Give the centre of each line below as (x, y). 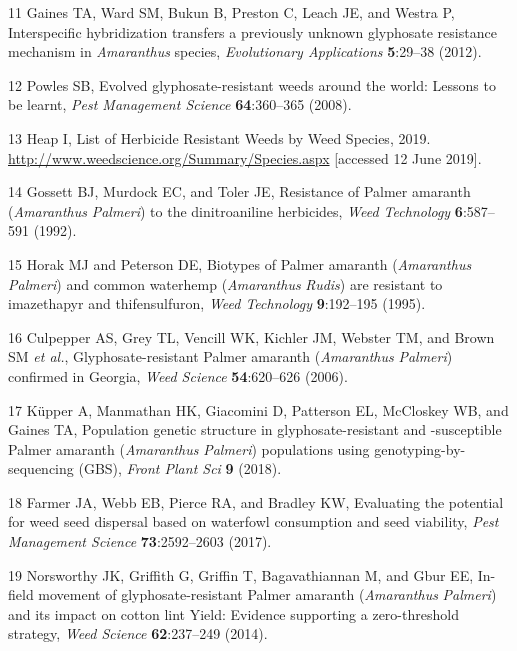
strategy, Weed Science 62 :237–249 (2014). (138, 633)
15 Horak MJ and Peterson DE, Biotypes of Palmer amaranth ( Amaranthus (240, 263)
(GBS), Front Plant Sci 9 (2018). (180, 468)
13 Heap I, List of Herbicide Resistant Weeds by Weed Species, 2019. (219, 137)
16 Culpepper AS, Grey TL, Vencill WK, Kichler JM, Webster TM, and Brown (251, 336)
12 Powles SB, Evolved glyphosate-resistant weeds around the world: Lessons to (252, 84)
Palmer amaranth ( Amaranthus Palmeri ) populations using (189, 448)
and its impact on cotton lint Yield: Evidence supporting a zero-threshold (233, 613)
